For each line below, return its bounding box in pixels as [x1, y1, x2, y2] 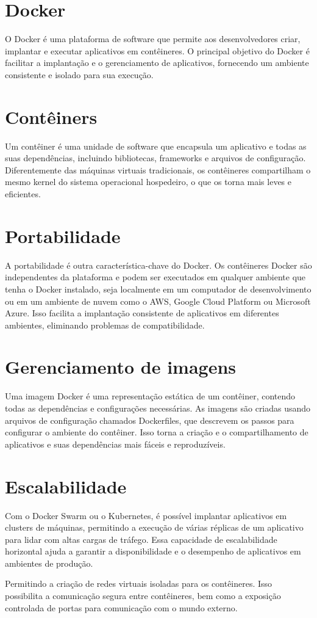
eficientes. [5, 187, 41, 200]
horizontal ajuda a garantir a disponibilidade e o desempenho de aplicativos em [5, 545, 301, 558]
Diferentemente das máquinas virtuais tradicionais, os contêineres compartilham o [5, 163, 311, 176]
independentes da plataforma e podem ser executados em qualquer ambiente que [5, 271, 306, 283]
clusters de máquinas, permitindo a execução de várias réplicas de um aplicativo [5, 521, 304, 534]
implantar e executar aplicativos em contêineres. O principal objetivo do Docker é [5, 44, 310, 57]
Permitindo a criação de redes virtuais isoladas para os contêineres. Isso [5, 577, 272, 590]
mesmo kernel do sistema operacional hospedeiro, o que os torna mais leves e [5, 175, 292, 188]
